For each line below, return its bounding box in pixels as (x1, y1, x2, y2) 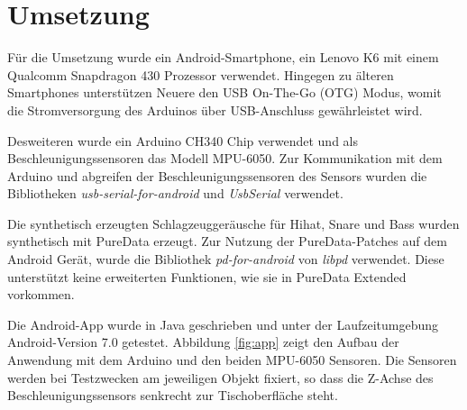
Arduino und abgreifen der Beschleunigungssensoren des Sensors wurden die (7, 166, 427, 185)
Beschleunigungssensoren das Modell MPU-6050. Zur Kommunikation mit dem (7, 149, 443, 168)
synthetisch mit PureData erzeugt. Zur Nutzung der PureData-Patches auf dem (7, 232, 447, 251)
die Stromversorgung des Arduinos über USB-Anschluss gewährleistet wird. (7, 100, 423, 119)
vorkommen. (7, 285, 75, 304)
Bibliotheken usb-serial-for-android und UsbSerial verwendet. (7, 184, 343, 203)
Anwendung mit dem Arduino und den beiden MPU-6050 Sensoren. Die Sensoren (7, 351, 457, 369)
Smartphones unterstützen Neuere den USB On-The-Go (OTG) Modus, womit (7, 83, 442, 102)
